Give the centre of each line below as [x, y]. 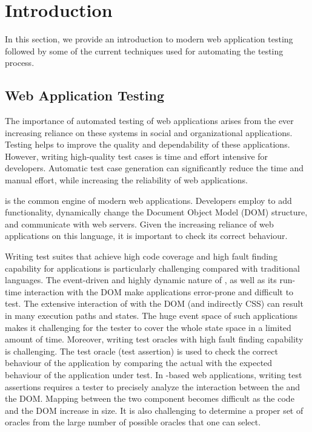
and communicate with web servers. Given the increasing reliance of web [139, 224]
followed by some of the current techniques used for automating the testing [144, 51]
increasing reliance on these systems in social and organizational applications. [149, 132]
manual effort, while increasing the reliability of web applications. [126, 180]
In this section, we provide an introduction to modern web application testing [149, 39]
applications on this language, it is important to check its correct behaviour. [146, 236]
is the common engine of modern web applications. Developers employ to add [148, 200]
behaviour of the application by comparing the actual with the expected [139, 363]
